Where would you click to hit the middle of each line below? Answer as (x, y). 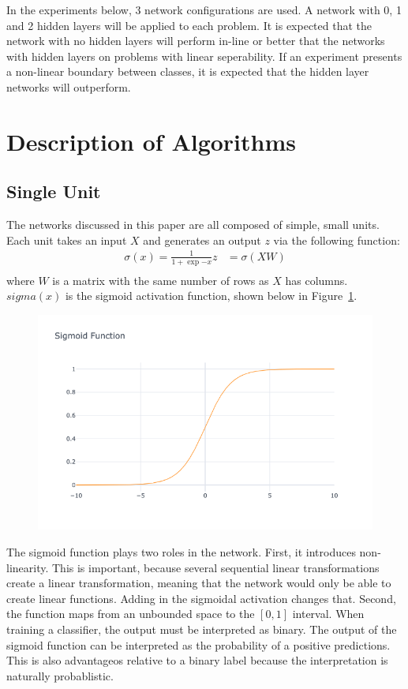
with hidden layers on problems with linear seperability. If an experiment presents (204, 56)
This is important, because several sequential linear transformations (216, 567)
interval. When (328, 614)
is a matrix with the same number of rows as (161, 280)
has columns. (316, 280)
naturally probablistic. (60, 675)
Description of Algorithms (151, 141)
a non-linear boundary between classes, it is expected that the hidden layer (188, 71)
